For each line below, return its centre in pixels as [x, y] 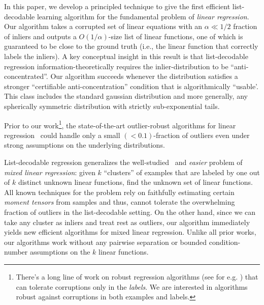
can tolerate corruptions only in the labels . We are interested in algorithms [132, 286]
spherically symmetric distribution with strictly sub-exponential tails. [112, 106]
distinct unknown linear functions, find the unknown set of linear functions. [135, 182]
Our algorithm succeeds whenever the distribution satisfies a [144, 76]
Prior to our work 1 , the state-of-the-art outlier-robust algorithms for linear [120, 124]
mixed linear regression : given [50, 172]
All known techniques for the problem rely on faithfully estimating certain [119, 192]
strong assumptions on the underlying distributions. [85, 145]
